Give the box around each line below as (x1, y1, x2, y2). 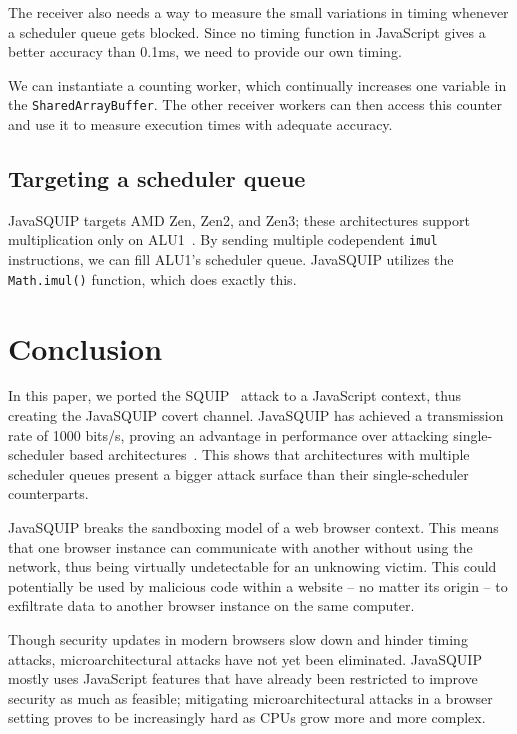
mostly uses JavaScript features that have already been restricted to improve (8, 668, 478, 689)
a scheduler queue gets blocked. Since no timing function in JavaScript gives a (8, 21, 486, 42)
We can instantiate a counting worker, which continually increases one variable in (8, 74, 507, 95)
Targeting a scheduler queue (8, 163, 306, 194)
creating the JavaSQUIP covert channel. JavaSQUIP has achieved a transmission (8, 405, 504, 426)
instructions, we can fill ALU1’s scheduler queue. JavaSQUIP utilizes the (8, 249, 454, 270)
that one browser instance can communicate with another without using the (8, 536, 473, 557)
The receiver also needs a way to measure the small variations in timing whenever (8, 2, 509, 22)
